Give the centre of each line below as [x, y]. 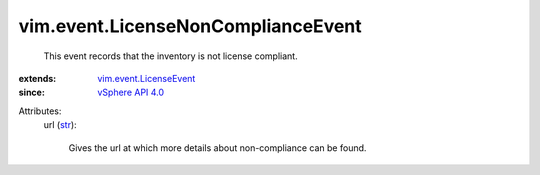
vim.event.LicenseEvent [146, 78]
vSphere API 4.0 [131, 92]
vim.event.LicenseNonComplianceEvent [190, 26]
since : [31, 92]
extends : [37, 78]
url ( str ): [60, 125]
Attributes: [40, 111]
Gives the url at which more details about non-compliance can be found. [217, 147]
